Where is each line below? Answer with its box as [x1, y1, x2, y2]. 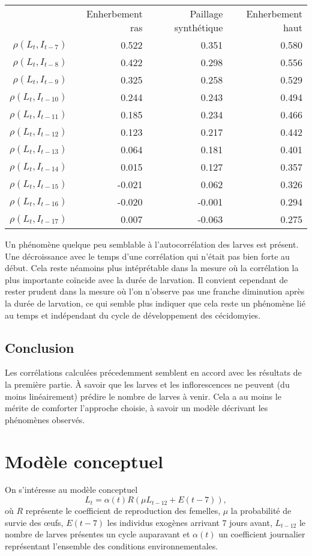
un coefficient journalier [218, 528, 305, 540]
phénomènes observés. [5, 413, 85, 426]
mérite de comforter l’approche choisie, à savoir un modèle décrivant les [5, 402, 268, 414]
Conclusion [5, 338, 74, 356]
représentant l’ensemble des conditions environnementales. [5, 539, 218, 552]
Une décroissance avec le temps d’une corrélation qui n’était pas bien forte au [5, 249, 290, 262]
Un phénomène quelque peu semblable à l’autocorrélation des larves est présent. [5, 238, 299, 250]
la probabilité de [230, 504, 292, 517]
